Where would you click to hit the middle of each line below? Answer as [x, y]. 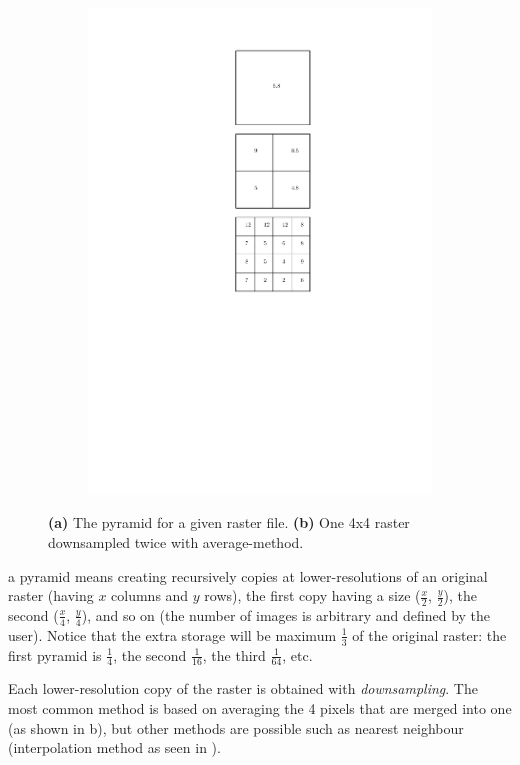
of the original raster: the [429, 634]
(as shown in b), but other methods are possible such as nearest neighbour [236, 727]
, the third [234, 654]
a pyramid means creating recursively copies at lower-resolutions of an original [248, 575]
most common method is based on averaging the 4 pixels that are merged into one [260, 708]
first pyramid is [55, 654]
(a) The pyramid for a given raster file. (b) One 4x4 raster [229, 522]
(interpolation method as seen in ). [114, 747]
